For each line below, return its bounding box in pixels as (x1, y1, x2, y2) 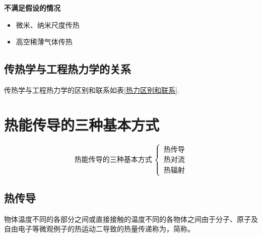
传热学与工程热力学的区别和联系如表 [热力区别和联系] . (4, 84, 179, 95)
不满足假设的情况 (4, 3, 60, 13)
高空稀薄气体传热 (16, 36, 73, 47)
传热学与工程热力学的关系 (4, 61, 131, 77)
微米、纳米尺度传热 (16, 19, 80, 30)
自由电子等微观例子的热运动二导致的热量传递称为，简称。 (4, 223, 194, 234)
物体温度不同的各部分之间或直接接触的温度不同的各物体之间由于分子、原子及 (4, 213, 258, 224)
